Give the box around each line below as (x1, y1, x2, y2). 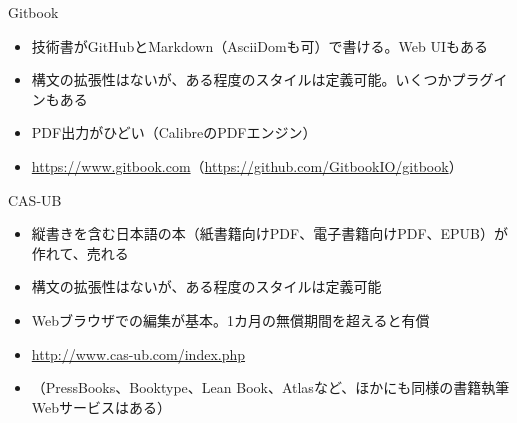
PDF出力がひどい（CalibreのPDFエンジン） (31, 122, 317, 143)
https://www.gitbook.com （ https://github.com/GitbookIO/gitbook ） (31, 155, 463, 176)
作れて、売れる (31, 242, 129, 263)
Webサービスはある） (31, 396, 172, 417)
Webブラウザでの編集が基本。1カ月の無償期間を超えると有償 (31, 309, 430, 330)
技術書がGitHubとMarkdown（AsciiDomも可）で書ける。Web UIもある (31, 35, 489, 56)
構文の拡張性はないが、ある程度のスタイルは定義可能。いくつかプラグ (31, 69, 494, 90)
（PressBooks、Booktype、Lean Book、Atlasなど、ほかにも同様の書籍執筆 (31, 377, 510, 398)
